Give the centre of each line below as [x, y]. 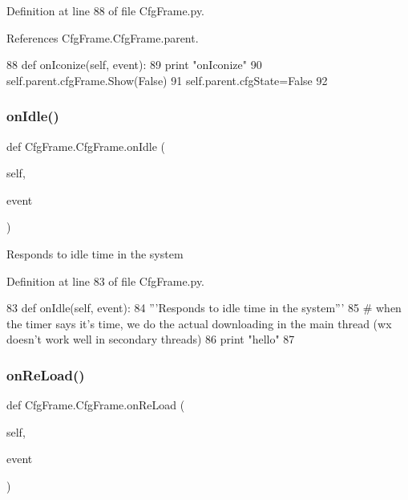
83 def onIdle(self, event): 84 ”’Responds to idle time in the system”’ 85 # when [204, 308]
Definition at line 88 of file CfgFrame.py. [106, 10]
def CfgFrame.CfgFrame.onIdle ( [86, 146]
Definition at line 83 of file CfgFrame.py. [106, 280]
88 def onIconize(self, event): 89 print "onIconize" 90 [134, 65]
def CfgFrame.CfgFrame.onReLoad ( [96, 405]
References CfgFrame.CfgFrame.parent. [103, 37]
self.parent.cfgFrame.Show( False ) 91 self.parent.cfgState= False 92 [167, 80]
